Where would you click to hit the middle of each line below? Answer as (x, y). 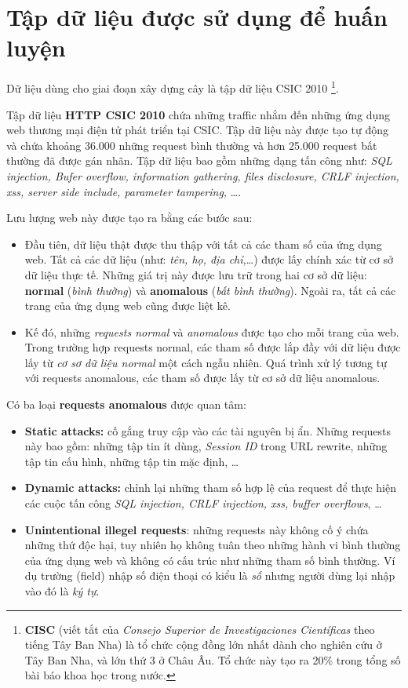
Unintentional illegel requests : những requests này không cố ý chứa (197, 529)
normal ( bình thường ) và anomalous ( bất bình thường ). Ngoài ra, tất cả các (210, 290)
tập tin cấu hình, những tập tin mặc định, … (132, 461)
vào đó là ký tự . (62, 591)
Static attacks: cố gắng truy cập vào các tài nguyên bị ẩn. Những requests (208, 430)
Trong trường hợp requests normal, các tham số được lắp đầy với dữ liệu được (213, 347)
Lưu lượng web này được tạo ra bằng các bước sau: (129, 218)
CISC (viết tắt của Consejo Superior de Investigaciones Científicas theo (200, 629)
